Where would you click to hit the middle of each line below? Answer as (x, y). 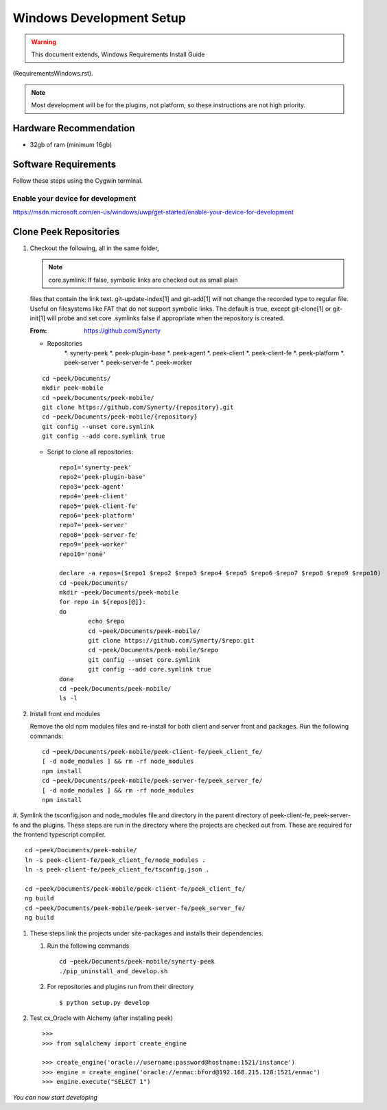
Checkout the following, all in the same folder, (94, 248)
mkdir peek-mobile (73, 388)
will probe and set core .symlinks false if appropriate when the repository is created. (166, 318)
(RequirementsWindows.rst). (53, 74)
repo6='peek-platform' (97, 515)
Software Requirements (64, 164)
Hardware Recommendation (74, 128)
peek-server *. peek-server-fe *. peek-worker (128, 363)
